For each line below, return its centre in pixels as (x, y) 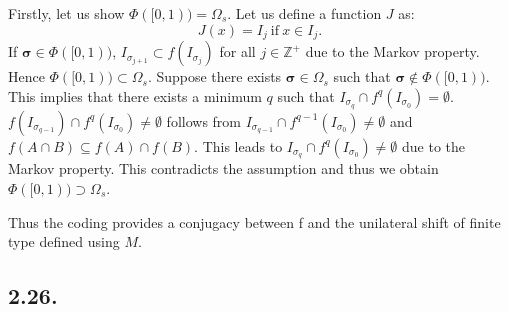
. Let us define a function (304, 13)
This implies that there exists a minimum (135, 95)
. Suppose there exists (214, 76)
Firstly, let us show (66, 13)
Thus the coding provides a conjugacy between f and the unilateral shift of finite (254, 221)
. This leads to (238, 145)
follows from (204, 120)
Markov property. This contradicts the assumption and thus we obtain (223, 168)
